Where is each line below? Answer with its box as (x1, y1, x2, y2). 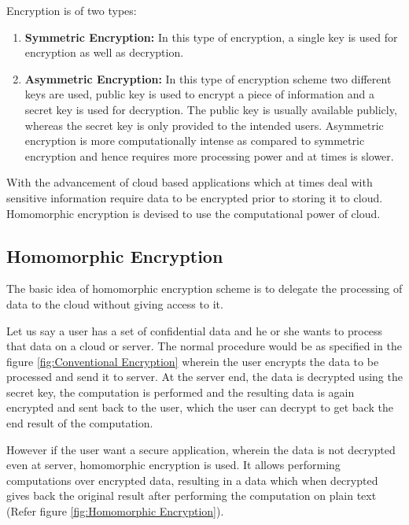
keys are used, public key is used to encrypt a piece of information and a (24, 86, 374, 102)
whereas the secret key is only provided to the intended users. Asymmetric (24, 116, 384, 133)
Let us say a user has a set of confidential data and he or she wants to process (6, 322, 383, 338)
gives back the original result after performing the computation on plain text (6, 487, 377, 504)
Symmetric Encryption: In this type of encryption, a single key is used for (24, 28, 398, 45)
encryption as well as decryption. (24, 44, 184, 61)
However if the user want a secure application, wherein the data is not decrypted (6, 441, 396, 457)
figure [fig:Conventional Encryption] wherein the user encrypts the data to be (6, 353, 379, 369)
